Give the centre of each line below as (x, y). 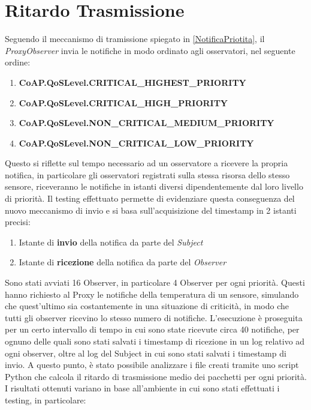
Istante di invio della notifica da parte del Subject (111, 242)
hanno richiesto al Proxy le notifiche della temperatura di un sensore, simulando (152, 294)
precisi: (18, 222)
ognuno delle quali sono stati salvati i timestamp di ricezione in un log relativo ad (155, 341)
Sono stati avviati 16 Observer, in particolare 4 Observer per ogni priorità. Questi (155, 282)
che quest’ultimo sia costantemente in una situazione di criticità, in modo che (147, 306)
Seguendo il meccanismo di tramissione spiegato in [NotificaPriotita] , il (135, 39)
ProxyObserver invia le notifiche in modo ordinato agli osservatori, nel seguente (150, 50)
